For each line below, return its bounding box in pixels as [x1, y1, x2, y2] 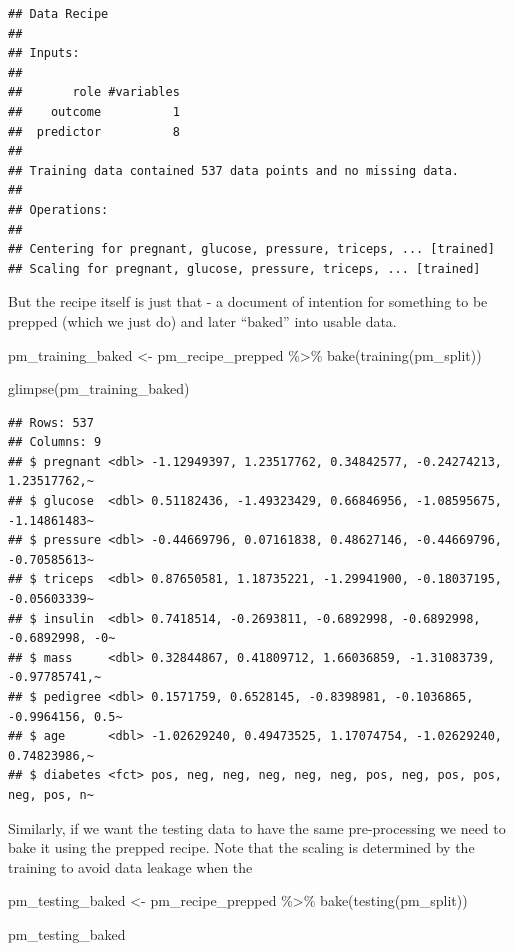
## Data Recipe [8, 7, 109, 21]
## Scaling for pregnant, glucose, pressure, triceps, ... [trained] [8, 261, 481, 276]
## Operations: [8, 202, 109, 217]
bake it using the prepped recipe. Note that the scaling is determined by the [8, 837, 475, 858]
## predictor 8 [8, 124, 180, 139]
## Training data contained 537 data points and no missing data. [8, 163, 460, 178]
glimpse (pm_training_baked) [8, 378, 190, 399]
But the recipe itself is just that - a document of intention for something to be [8, 291, 488, 312]
